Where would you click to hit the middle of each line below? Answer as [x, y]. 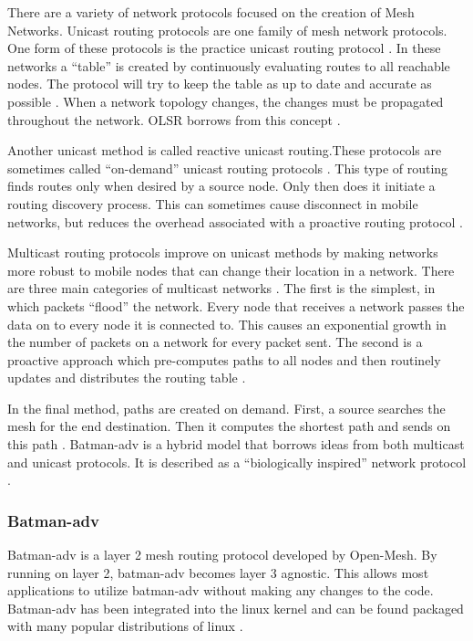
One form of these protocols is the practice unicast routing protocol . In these [224, 48]
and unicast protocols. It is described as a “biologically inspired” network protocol [237, 462]
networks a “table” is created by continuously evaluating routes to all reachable [229, 65]
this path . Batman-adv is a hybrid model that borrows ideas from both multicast [236, 444]
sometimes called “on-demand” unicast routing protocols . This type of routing [228, 168]
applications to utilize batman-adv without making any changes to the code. [221, 590]
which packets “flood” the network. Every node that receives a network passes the [236, 305]
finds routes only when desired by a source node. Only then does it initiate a [221, 186]
